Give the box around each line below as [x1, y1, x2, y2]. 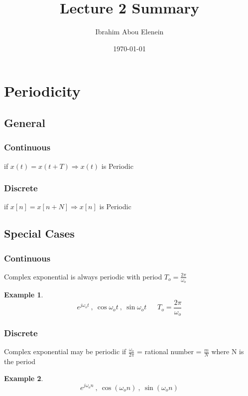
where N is [211, 346, 244, 357]
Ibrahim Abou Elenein [95, 26, 164, 37]
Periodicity [4, 81, 81, 101]
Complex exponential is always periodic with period [4, 271, 162, 281]
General [4, 115, 45, 130]
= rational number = [136, 346, 202, 357]
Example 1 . [4, 289, 43, 300]
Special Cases [4, 226, 75, 241]
